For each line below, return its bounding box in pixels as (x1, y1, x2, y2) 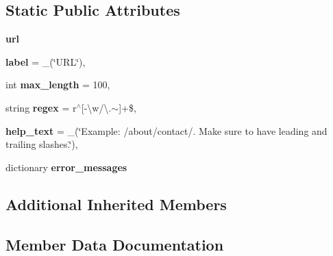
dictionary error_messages (5, 159, 127, 174)
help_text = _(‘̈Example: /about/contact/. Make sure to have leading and (5, 123, 328, 138)
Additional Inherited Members (5, 193, 227, 214)
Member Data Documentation (5, 233, 224, 255)
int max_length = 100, (5, 77, 110, 92)
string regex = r (5, 100, 77, 114)
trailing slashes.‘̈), (5, 137, 78, 151)
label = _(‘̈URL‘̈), (5, 54, 86, 68)
